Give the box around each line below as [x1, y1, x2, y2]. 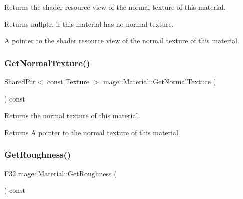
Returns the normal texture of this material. [4, 110, 140, 121]
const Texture [47, 76, 89, 86]
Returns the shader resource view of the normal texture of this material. [4, 2, 226, 12]
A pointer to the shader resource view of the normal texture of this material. [4, 35, 239, 46]
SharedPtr [4, 76, 36, 86]
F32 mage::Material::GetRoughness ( [4, 168, 117, 178]
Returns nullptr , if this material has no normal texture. [4, 18, 174, 29]
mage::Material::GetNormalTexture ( [103, 76, 216, 86]
